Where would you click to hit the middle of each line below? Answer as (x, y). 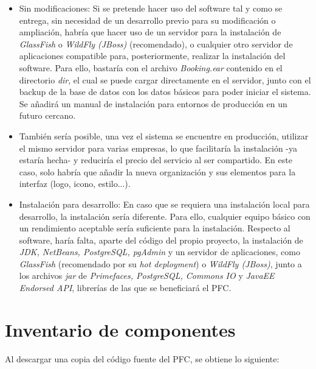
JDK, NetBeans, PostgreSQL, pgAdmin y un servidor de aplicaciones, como (160, 252)
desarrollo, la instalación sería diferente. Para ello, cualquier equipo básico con (165, 216)
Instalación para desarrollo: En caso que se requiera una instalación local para (164, 204)
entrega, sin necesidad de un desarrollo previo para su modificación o (147, 20)
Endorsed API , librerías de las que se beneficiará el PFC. (125, 288)
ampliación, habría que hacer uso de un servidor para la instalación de (150, 32)
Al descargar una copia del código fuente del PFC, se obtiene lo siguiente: (142, 358)
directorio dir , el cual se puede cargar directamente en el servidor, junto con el (165, 79)
